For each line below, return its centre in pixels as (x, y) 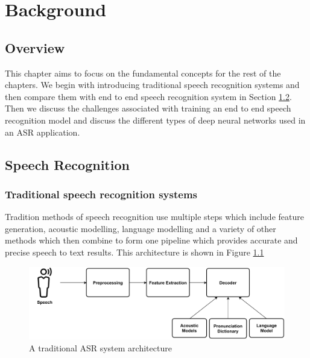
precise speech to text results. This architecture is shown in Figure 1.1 (134, 252)
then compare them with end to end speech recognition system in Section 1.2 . (148, 96)
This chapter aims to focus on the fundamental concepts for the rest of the (143, 73)
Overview (35, 47)
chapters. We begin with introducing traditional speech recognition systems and (152, 85)
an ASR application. (43, 132)
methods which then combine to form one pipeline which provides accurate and (151, 240)
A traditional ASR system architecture (100, 347)
